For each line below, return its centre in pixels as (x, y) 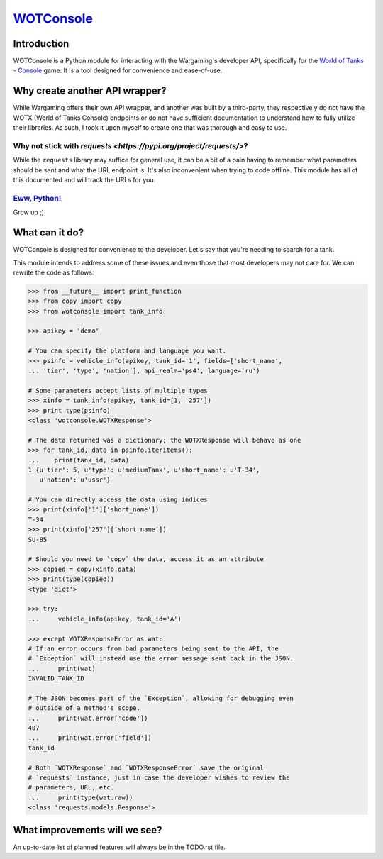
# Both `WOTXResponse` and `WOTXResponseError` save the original (146, 767)
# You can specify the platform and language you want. (127, 351)
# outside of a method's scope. (84, 708)
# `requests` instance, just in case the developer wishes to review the (159, 778)
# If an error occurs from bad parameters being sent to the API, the (154, 648)
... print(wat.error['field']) (90, 738)
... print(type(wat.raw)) (81, 797)
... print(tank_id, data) (79, 460)
